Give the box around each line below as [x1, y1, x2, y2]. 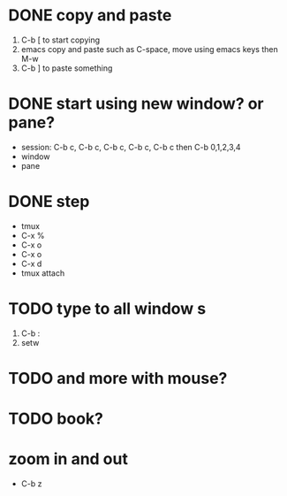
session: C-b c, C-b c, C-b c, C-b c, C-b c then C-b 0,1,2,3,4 [20, 141, 241, 152]
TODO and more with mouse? [8, 368, 228, 388]
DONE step [8, 192, 90, 212]
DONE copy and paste [8, 5, 172, 26]
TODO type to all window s [8, 299, 207, 318]
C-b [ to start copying [20, 34, 101, 45]
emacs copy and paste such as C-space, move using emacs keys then [20, 43, 279, 54]
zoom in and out [8, 449, 129, 469]
